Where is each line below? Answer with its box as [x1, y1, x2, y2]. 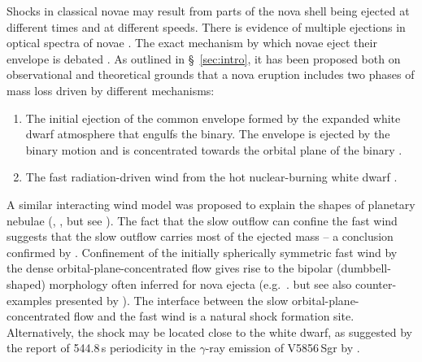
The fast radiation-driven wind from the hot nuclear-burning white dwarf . [25, 168, 398, 185]
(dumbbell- [336, 260, 391, 277]
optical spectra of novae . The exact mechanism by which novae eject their [7, 34, 377, 51]
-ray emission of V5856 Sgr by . [205, 339, 360, 356]
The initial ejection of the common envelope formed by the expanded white [25, 109, 401, 126]
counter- [355, 275, 397, 292]
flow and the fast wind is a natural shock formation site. [73, 307, 355, 325]
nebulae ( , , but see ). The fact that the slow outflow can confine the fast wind [7, 212, 398, 229]
